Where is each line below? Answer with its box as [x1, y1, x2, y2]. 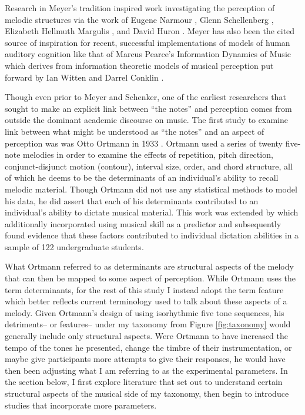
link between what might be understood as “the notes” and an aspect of [5, 125, 264, 137]
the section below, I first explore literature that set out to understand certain [5, 376, 283, 388]
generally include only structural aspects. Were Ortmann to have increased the [5, 330, 288, 342]
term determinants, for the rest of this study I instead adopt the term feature [5, 283, 284, 296]
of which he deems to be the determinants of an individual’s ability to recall [5, 171, 279, 184]
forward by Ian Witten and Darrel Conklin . [5, 71, 164, 83]
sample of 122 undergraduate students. [5, 240, 144, 253]
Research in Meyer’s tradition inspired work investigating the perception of [5, 2, 275, 14]
